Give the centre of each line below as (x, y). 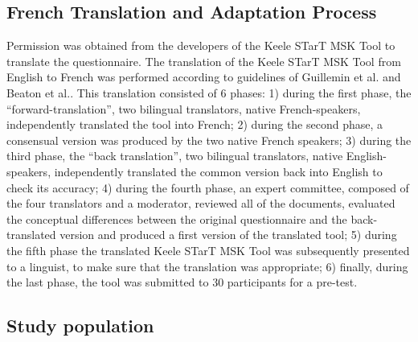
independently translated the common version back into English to (218, 171)
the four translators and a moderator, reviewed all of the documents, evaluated (201, 203)
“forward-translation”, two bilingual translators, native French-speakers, (184, 108)
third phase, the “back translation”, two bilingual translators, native (175, 156)
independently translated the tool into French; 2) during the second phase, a (195, 124)
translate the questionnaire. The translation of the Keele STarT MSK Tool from (204, 61)
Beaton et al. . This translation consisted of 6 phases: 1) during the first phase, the (209, 92)
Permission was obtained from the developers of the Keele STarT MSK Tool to (201, 45)
